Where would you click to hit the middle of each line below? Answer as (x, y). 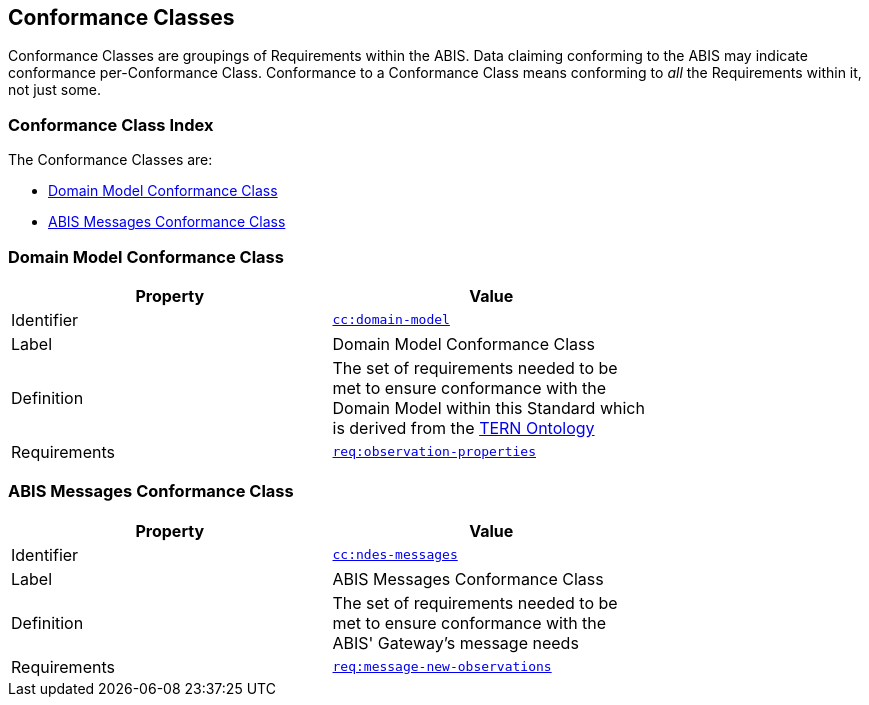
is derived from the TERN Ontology (463, 427)
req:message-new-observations (442, 667)
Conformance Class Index (111, 124)
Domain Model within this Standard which (488, 407)
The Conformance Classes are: (110, 160)
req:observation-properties (434, 452)
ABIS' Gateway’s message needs (455, 642)
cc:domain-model (391, 320)
